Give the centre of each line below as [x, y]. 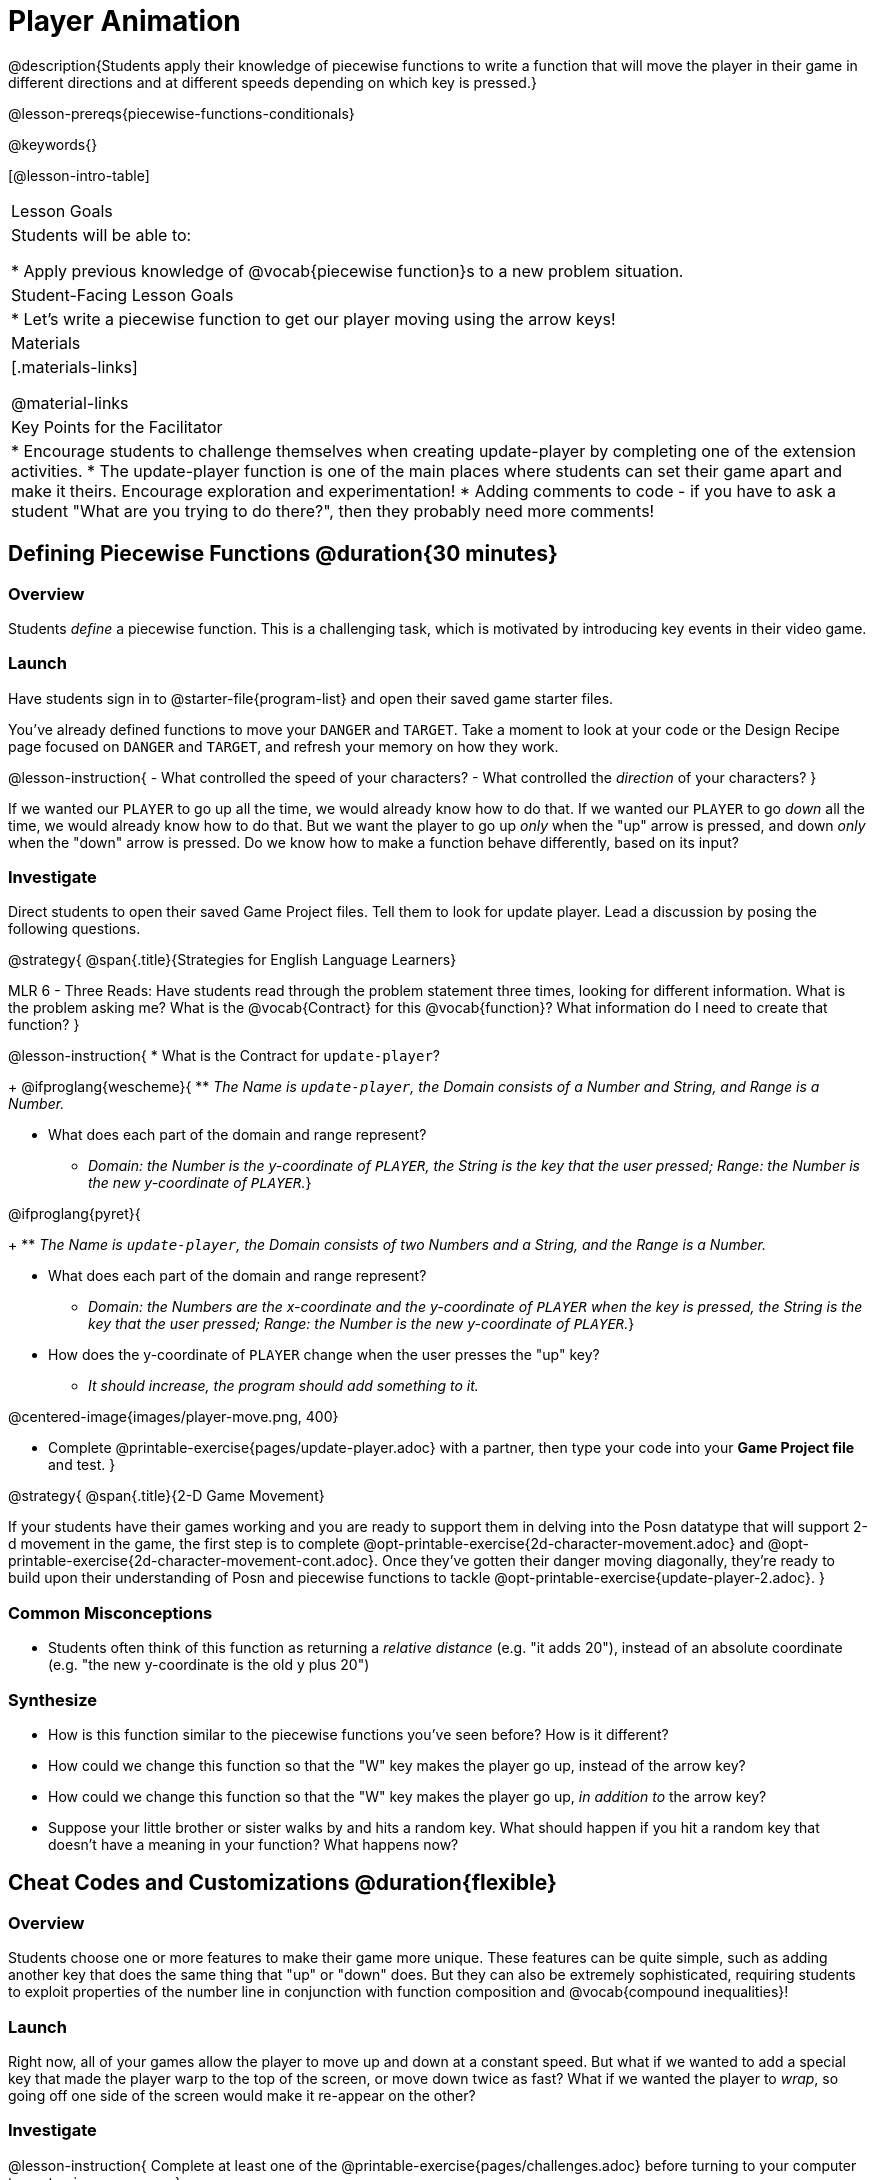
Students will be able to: [101, 234]
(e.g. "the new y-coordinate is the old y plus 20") [209, 1665]
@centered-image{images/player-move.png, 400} [173, 1417]
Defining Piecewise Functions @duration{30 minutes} [283, 554]
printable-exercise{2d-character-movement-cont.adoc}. [193, 1561]
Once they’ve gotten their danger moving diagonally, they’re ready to [608, 1561]
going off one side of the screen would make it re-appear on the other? [242, 2095]
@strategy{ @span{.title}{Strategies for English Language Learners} [232, 960]
